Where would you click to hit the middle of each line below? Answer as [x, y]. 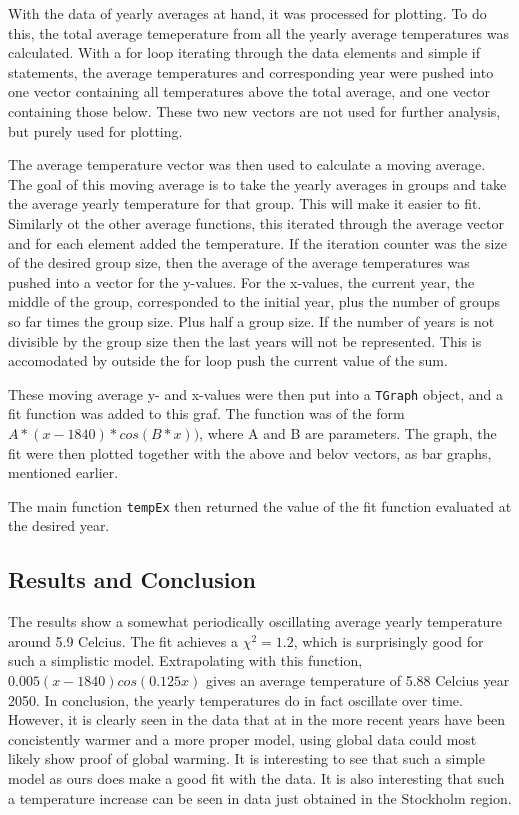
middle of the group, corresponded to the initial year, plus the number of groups [254, 301]
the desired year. [59, 525]
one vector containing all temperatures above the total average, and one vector [249, 91]
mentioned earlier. [63, 472]
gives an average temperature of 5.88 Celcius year [358, 679]
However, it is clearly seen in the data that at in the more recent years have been [256, 719]
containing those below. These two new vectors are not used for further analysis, [254, 110]
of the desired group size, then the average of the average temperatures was [239, 262]
